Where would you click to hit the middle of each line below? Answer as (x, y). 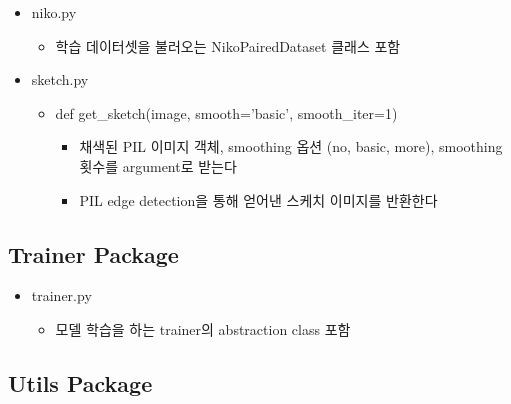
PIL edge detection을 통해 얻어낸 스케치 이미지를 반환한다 (258, 199)
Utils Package (80, 382)
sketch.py (60, 79)
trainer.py (61, 295)
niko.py (54, 12)
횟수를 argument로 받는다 (158, 165)
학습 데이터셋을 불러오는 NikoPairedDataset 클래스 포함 (228, 45)
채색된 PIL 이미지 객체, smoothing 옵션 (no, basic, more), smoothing (291, 146)
